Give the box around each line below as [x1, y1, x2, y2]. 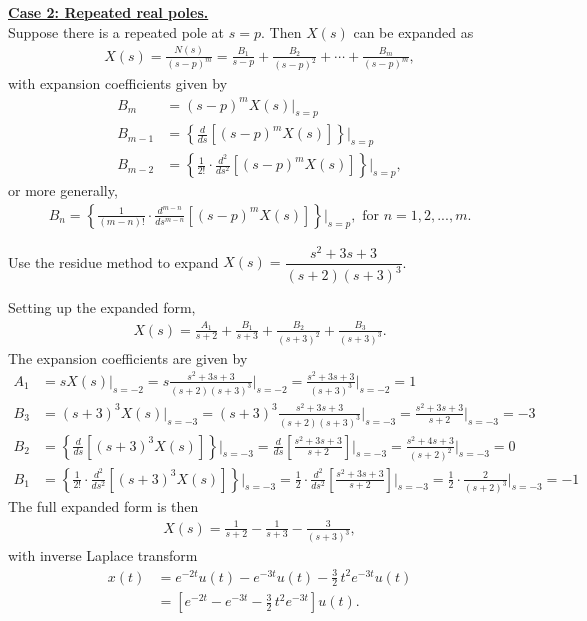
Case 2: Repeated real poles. [8, 2, 209, 22]
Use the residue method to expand [8, 251, 219, 272]
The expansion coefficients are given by [8, 347, 248, 368]
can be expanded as [353, 21, 474, 42]
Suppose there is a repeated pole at [8, 21, 225, 42]
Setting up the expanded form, [8, 297, 196, 318]
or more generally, [8, 180, 118, 201]
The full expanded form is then [8, 496, 199, 517]
